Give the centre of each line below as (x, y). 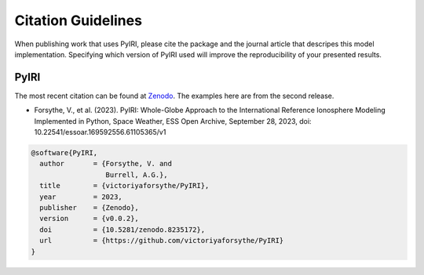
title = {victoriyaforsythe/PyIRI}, (124, 186)
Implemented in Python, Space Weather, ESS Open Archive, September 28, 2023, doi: (173, 121)
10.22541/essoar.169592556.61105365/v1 (100, 132)
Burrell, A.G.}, (137, 175)
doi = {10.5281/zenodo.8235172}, (122, 230)
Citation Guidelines (79, 20)
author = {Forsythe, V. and (106, 164)
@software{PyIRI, (64, 153)
